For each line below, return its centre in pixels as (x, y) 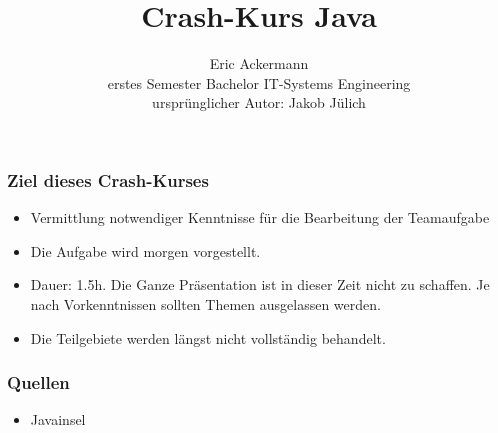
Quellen (38, 382)
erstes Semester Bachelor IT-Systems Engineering (259, 82)
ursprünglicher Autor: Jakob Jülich (259, 102)
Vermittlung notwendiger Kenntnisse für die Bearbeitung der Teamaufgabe (260, 217)
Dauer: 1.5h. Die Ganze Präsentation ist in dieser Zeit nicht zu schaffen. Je (260, 284)
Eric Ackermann (259, 63)
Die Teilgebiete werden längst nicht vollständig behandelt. (208, 337)
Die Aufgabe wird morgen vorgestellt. (145, 250)
